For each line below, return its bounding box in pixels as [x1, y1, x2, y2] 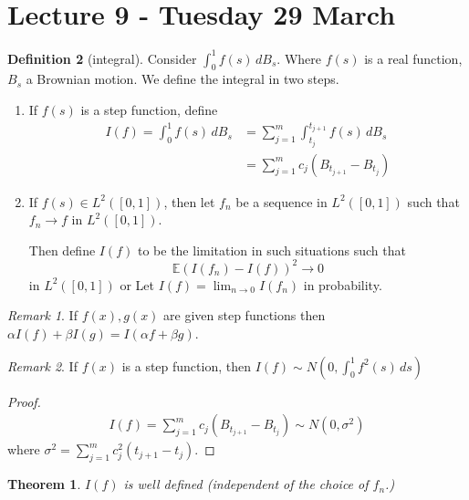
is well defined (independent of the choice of [123, 474, 369, 494]
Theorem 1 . [7, 474, 81, 494]
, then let [163, 192, 215, 211]
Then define [28, 240, 96, 259]
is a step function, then [121, 356, 251, 375]
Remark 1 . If [7, 306, 78, 325]
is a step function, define [80, 100, 218, 120]
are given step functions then [163, 306, 326, 325]
